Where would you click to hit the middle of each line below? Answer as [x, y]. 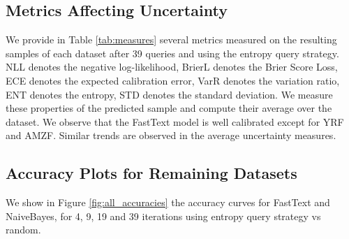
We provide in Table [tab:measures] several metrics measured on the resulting [171, 39]
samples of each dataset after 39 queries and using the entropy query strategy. [172, 53]
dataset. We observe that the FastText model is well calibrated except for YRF [175, 121]
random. [23, 230]
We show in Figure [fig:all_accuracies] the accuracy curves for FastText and [168, 202]
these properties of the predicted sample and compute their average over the [169, 108]
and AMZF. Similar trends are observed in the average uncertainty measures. [171, 135]
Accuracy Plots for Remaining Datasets [151, 173]
